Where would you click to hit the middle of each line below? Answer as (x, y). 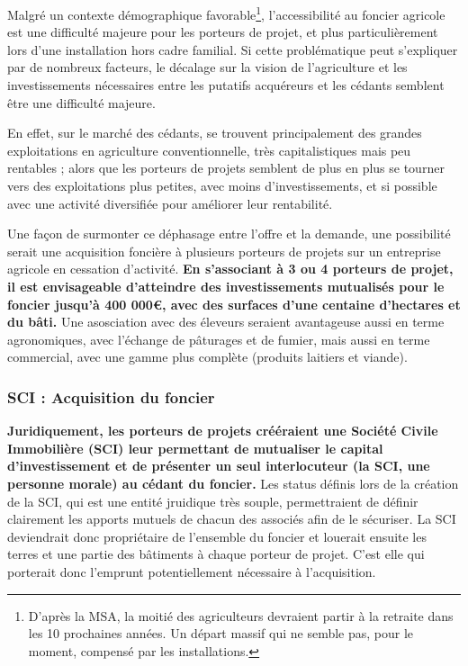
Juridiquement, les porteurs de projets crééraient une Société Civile (223, 431)
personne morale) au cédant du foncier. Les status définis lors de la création (233, 483)
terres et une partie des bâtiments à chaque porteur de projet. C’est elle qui (216, 554)
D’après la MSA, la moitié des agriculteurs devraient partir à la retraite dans (241, 615)
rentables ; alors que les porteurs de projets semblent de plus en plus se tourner (226, 168)
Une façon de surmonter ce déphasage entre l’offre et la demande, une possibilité (229, 234)
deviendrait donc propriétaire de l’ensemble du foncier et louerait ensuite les (217, 536)
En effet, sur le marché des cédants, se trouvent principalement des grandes (215, 133)
